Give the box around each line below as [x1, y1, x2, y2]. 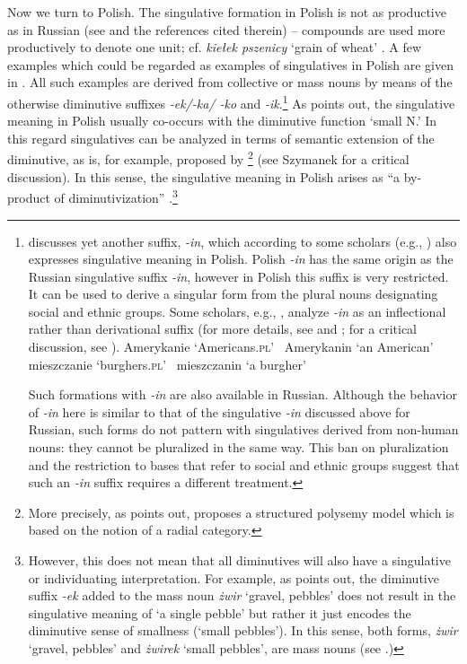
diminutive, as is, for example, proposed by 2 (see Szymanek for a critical [7, 147, 410, 169]
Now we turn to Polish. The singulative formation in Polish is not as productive [7, 3, 446, 21]
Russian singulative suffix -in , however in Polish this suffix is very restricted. [28, 266, 449, 285]
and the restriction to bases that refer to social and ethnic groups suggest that [28, 455, 460, 474]
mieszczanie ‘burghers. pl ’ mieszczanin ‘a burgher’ [28, 354, 306, 373]
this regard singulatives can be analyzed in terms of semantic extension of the [7, 128, 435, 147]
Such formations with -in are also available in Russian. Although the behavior [28, 385, 457, 404]
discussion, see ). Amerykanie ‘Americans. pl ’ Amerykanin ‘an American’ [28, 337, 434, 356]
